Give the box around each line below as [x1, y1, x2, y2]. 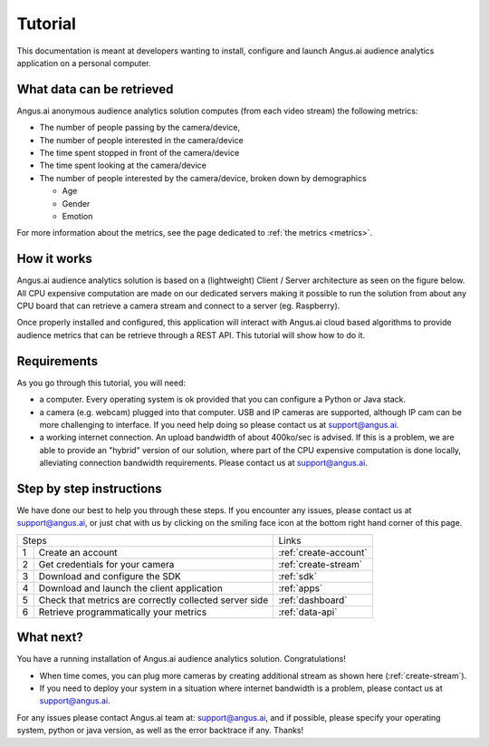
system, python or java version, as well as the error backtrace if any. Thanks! [16, 725, 303, 736]
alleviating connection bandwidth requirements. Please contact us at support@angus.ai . [39, 458, 369, 469]
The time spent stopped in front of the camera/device [39, 148, 240, 159]
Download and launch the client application [38, 581, 224, 594]
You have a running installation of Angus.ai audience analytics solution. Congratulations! [16, 654, 346, 665]
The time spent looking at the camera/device [39, 160, 207, 171]
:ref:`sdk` [278, 569, 317, 582]
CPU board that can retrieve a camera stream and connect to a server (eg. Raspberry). [16, 300, 340, 312]
